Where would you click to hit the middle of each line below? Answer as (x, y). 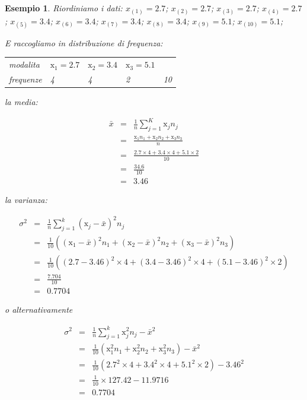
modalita (24, 64)
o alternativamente (39, 309)
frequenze (25, 79)
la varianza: (26, 200)
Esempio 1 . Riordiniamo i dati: (64, 8)
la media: (21, 101)
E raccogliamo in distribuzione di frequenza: (84, 42)
